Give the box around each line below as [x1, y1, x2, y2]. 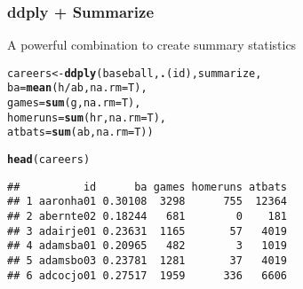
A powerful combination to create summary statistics [7, 35, 297, 54]
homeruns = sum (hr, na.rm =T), [7, 111, 167, 124]
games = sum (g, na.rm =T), [7, 97, 141, 110]
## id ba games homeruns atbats [7, 180, 287, 193]
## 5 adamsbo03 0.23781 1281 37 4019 [7, 254, 287, 268]
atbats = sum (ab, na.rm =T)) [7, 126, 154, 139]
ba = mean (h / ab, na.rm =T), [7, 82, 148, 95]
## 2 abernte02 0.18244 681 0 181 [7, 210, 287, 223]
